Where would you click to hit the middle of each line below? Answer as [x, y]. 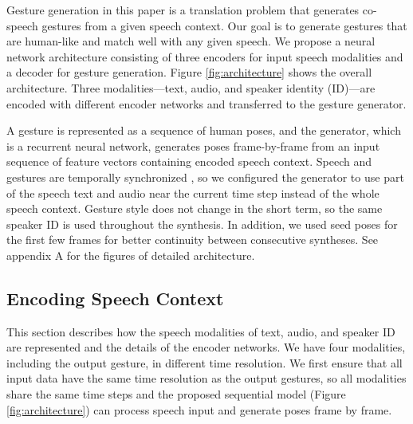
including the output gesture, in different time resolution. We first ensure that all [205, 362]
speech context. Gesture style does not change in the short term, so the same [195, 208]
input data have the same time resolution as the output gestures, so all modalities [206, 378]
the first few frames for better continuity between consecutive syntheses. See [193, 239]
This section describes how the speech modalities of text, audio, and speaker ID [201, 331]
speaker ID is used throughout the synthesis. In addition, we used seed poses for [202, 224]
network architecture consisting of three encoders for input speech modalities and [205, 56]
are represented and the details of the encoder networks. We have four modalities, [206, 347]
